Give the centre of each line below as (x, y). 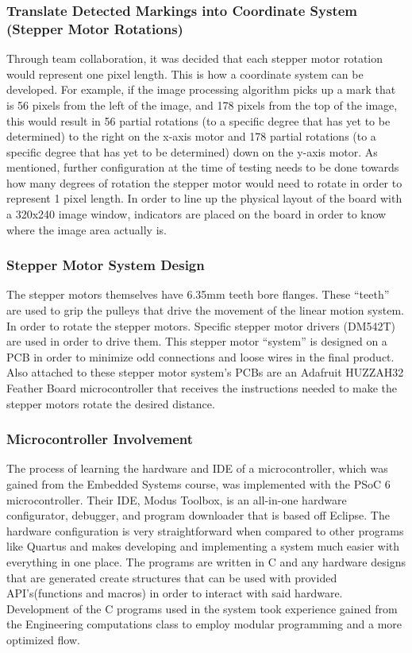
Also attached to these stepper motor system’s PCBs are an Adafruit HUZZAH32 (205, 372)
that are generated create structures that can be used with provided (172, 577)
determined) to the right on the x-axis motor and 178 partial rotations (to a (191, 136)
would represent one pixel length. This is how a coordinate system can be (185, 73)
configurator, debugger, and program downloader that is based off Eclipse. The (198, 515)
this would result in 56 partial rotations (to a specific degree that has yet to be (198, 120)
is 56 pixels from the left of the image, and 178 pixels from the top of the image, (202, 104)
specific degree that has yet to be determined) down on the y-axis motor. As (192, 151)
